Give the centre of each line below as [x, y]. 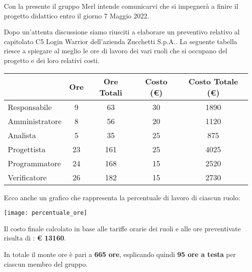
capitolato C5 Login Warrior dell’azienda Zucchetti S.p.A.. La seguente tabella [121, 41]
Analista [22, 135]
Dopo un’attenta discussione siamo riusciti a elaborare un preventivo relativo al [122, 32]
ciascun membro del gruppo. [46, 264]
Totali [111, 92]
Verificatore [27, 177]
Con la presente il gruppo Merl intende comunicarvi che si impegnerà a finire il [121, 6]
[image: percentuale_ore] [46, 213]
